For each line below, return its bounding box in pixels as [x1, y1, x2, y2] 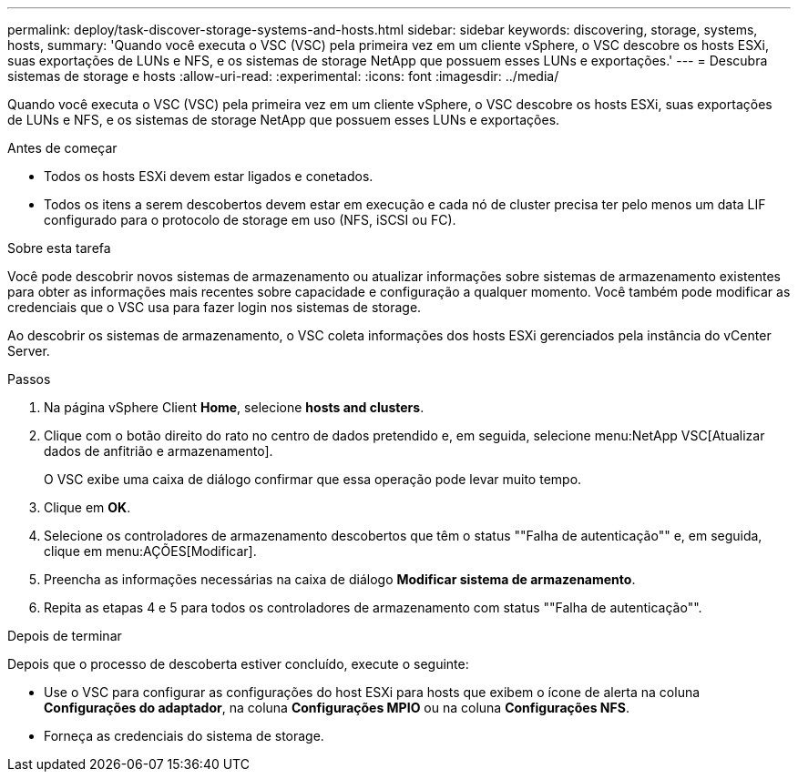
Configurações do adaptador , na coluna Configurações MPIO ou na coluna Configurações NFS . [44, 700, 629, 715]
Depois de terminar [7, 628, 122, 643]
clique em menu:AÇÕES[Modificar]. [44, 543, 257, 559]
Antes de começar [7, 140, 118, 156]
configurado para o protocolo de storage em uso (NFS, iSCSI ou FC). [44, 212, 456, 228]
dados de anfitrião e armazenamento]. [44, 443, 273, 459]
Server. [7, 343, 50, 359]
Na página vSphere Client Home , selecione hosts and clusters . [44, 400, 425, 415]
